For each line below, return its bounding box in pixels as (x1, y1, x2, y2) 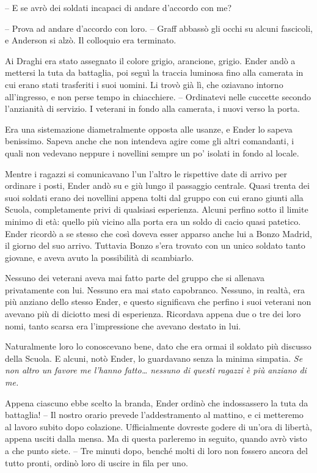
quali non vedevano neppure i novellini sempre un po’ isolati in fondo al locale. (5, 146, 299, 159)
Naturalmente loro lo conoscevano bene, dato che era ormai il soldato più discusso (5, 340, 312, 353)
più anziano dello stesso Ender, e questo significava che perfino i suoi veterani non (5, 295, 312, 308)
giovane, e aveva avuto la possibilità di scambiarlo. (5, 251, 194, 263)
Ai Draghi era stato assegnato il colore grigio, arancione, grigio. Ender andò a (5, 54, 296, 67)
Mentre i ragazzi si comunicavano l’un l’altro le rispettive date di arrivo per (5, 167, 288, 180)
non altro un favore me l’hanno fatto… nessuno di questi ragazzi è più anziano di (5, 364, 307, 376)
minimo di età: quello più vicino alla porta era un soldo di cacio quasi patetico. (5, 215, 301, 227)
